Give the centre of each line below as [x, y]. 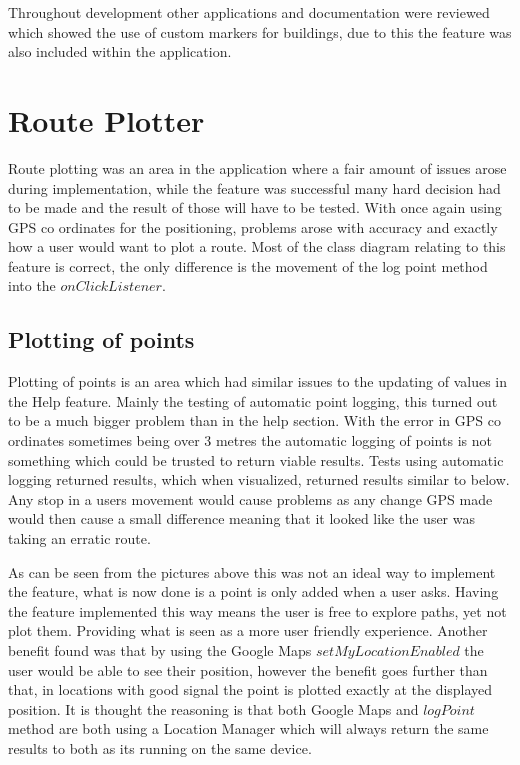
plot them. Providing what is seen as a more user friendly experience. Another [248, 630]
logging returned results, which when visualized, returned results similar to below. [259, 479]
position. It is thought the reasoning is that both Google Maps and [213, 708]
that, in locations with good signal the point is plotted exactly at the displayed [250, 689]
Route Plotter [106, 119]
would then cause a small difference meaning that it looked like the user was [241, 518]
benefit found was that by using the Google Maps [160, 649]
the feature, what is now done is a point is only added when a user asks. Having [253, 591]
